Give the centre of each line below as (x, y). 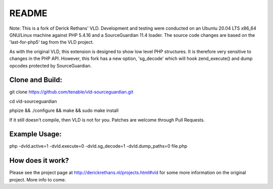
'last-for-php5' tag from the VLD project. (52, 42)
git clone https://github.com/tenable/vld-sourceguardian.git (71, 92)
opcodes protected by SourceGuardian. (51, 66)
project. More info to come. (38, 179)
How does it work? (39, 161)
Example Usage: (35, 134)
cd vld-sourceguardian (33, 101)
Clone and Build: (36, 80)
